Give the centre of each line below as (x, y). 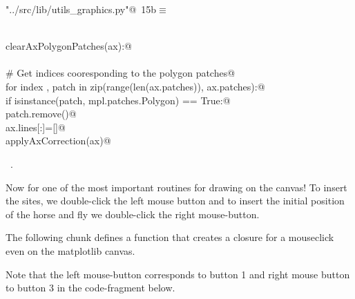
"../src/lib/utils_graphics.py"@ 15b (81, 9)
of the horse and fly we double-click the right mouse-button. (133, 214)
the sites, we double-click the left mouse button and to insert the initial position (175, 201)
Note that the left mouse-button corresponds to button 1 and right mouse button (178, 274)
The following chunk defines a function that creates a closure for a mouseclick (170, 237)
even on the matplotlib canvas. (70, 250)
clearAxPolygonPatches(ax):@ (69, 46)
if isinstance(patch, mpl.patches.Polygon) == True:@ (118, 100)
